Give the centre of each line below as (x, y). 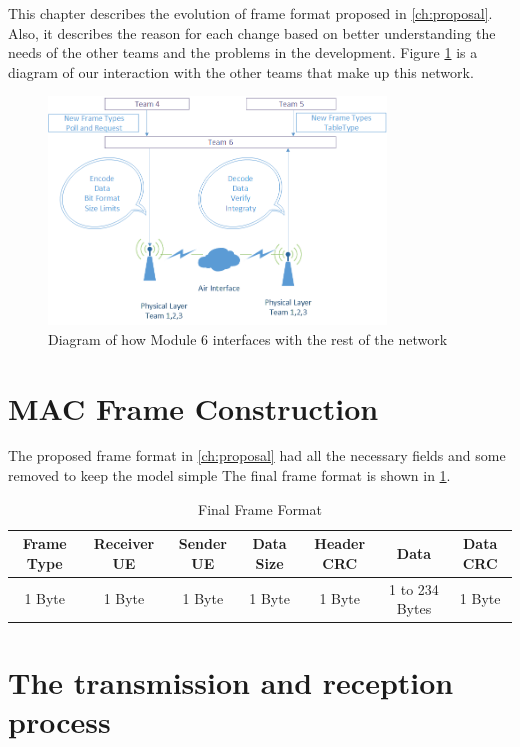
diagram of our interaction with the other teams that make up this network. (241, 71)
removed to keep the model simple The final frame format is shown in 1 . (229, 475)
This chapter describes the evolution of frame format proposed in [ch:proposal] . (250, 13)
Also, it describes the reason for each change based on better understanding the (252, 32)
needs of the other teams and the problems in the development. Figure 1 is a (243, 52)
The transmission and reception (231, 681)
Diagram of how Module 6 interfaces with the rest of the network (248, 338)
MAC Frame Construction (193, 407)
